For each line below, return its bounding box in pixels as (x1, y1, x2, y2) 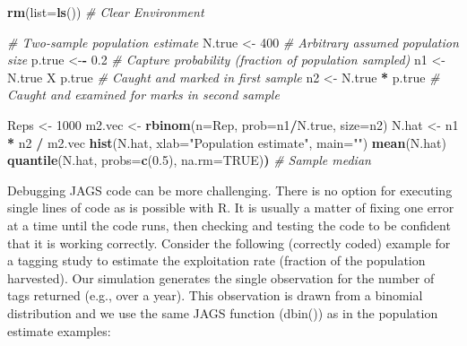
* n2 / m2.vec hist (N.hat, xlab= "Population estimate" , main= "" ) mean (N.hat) (7, 133, 446, 151)
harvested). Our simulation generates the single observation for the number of (7, 268, 435, 287)
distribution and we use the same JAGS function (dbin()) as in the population (7, 303, 438, 322)
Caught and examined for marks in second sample (7, 85, 280, 104)
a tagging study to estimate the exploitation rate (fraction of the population (7, 251, 426, 270)
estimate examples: (7, 321, 111, 340)
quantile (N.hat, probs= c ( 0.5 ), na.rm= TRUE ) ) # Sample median (7, 151, 371, 169)
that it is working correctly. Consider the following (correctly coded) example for (7, 233, 451, 252)
